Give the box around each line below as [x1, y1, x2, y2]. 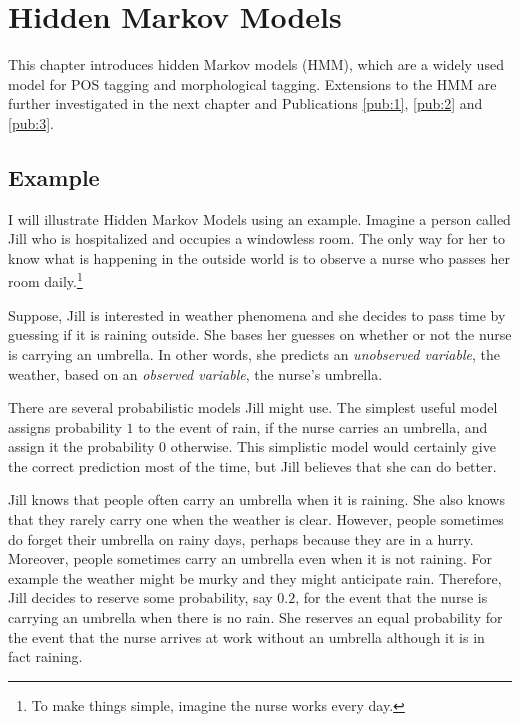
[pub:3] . [8, 112, 54, 133]
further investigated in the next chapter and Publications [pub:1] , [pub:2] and [8, 93, 483, 114]
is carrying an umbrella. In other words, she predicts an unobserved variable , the [8, 343, 500, 364]
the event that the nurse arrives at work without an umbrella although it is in [8, 626, 485, 647]
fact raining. [8, 646, 83, 667]
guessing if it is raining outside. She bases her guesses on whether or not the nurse [8, 324, 512, 345]
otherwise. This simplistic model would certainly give [170, 436, 496, 457]
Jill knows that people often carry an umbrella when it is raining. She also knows [8, 489, 505, 510]
